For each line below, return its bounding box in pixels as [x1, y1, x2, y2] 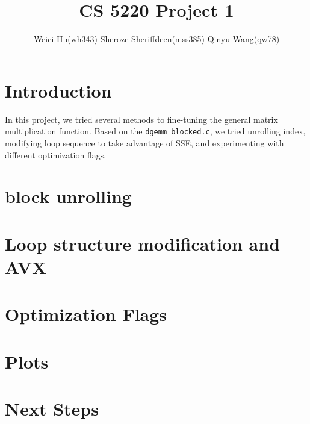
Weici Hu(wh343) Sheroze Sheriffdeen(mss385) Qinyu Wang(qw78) [33, 33, 280, 45]
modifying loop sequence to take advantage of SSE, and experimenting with [5, 136, 284, 149]
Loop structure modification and [5, 231, 281, 255]
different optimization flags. [5, 148, 107, 161]
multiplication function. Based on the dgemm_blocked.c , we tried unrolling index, [5, 125, 306, 137]
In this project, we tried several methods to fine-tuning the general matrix [5, 113, 278, 125]
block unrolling [5, 184, 132, 208]
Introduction [5, 78, 112, 102]
